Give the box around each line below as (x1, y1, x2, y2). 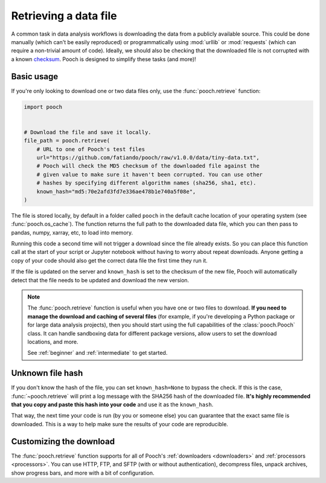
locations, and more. (27, 338, 78, 345)
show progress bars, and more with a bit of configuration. (11, 469, 155, 476)
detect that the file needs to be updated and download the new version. (11, 276, 190, 284)
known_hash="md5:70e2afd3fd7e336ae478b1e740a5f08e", (36, 188, 196, 195)
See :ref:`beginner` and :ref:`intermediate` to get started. (27, 349, 168, 357)
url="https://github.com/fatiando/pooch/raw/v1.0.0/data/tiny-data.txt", (36, 154, 260, 161)
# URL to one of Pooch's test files (36, 146, 145, 152)
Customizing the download (11, 436, 115, 447)
